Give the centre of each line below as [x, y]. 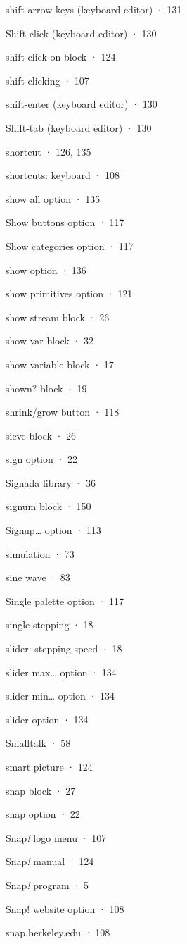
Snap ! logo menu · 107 [56, 837]
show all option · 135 [53, 198]
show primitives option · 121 [69, 293]
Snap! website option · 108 [65, 908]
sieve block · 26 [41, 435]
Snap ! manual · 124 [50, 861]
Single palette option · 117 [65, 601]
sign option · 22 [41, 459]
